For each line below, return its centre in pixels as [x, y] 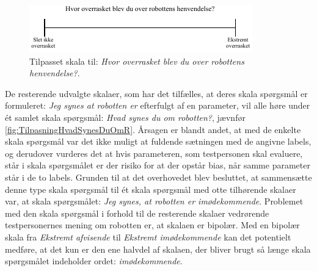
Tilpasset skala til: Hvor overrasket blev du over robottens [137, 61]
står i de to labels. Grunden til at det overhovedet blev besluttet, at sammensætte [158, 177]
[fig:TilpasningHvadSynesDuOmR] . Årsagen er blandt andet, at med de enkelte [153, 129]
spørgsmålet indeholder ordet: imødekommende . [94, 261]
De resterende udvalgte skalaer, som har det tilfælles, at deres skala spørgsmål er [156, 93]
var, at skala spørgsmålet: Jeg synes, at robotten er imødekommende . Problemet [154, 201]
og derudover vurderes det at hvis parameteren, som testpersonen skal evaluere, [154, 153]
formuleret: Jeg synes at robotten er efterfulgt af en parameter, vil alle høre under [158, 105]
